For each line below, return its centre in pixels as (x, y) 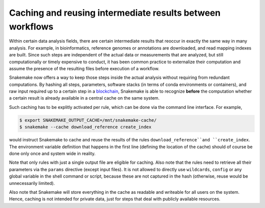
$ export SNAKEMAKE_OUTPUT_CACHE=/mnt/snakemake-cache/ (88, 120)
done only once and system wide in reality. (52, 154)
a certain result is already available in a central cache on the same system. (84, 98)
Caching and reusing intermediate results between (115, 13)
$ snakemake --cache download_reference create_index (85, 127)
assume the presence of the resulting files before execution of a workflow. (84, 68)
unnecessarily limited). (32, 183)
